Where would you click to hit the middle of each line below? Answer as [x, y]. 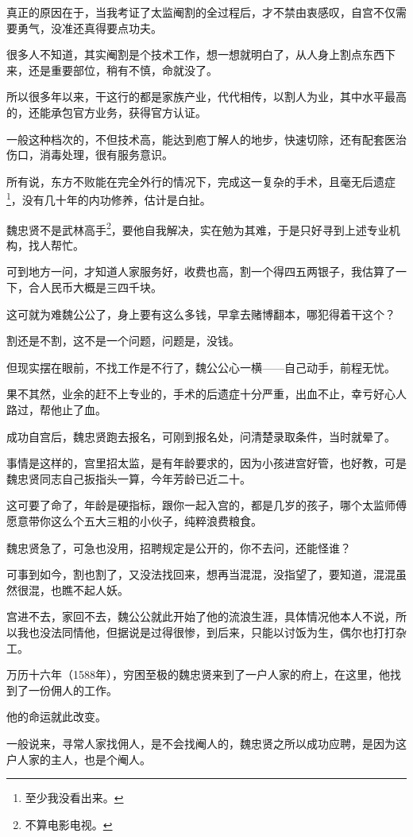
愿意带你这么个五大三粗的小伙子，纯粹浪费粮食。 [134, 520]
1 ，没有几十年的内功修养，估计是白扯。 [109, 198]
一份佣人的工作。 [73, 690]
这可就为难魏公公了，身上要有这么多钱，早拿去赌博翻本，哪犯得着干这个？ [201, 314]
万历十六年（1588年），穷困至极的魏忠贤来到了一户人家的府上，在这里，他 [198, 674]
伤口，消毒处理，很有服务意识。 [90, 155]
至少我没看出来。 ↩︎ [74, 798]
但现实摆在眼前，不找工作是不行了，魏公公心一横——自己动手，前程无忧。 [201, 367]
